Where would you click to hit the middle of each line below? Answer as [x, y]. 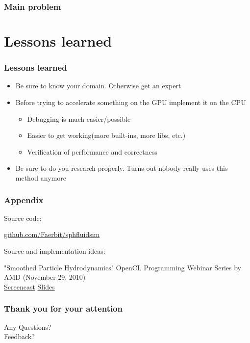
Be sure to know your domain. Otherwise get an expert [98, 86]
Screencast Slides [29, 286]
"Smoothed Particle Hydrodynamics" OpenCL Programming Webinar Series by [123, 267]
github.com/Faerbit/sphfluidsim [52, 234]
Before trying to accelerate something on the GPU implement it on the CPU [131, 102]
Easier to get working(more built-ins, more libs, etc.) [106, 135]
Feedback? [19, 336]
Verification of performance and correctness [92, 151]
